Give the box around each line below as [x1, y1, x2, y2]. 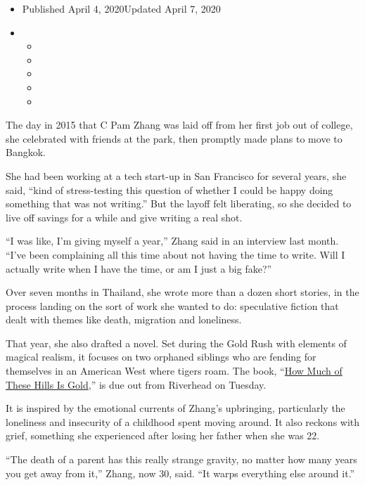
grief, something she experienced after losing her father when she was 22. [6, 428, 320, 443]
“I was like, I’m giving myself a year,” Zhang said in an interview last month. [6, 233, 339, 248]
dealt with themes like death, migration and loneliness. [6, 312, 242, 327]
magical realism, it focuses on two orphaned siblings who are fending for [6, 349, 316, 364]
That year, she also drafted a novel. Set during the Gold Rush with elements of [6, 335, 347, 350]
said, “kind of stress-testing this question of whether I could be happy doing [6, 182, 333, 197]
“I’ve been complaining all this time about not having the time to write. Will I [6, 247, 345, 261]
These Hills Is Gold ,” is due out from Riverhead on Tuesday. [6, 377, 267, 392]
